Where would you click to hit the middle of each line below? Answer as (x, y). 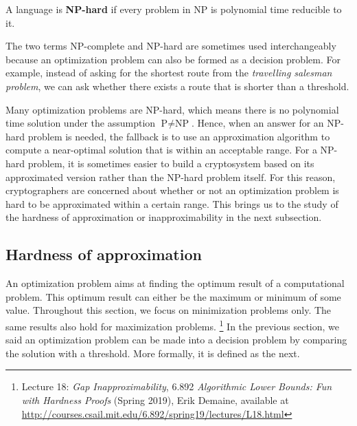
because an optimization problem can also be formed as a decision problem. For (173, 59)
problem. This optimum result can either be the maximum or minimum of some (173, 296)
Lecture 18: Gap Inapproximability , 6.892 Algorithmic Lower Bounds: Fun (177, 386)
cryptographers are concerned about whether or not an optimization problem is (172, 190)
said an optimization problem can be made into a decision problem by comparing (176, 340)
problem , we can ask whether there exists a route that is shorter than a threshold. (177, 86)
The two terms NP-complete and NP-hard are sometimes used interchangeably (171, 46)
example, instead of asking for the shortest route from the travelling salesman (169, 73)
